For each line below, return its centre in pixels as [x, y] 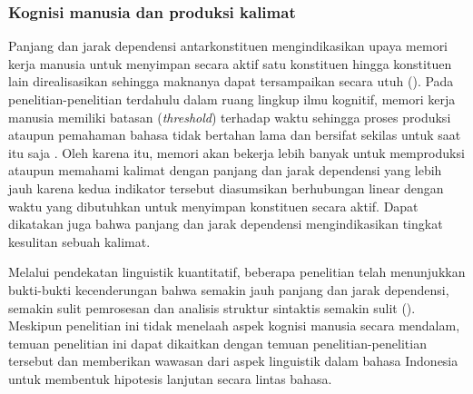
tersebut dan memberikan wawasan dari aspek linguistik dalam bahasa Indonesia [233, 361]
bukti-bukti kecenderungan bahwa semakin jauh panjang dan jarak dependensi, [229, 289]
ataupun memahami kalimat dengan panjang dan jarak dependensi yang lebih [225, 170]
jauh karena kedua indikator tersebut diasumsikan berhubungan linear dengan [226, 187]
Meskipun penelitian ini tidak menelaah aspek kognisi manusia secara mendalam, [234, 325]
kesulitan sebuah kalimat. [79, 241]
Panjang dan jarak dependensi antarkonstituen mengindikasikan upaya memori [228, 46]
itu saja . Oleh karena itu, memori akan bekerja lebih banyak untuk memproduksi [236, 152]
